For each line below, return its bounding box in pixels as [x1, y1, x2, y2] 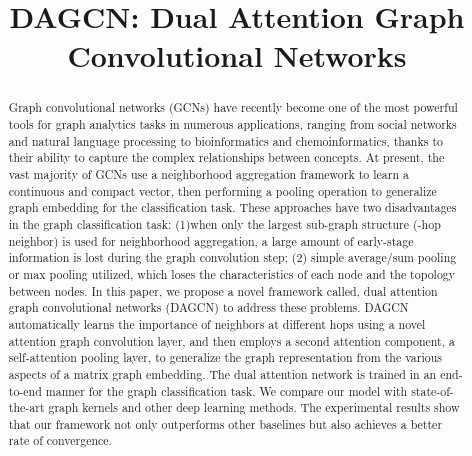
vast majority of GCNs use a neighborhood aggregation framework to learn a [8, 165, 409, 182]
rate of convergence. [8, 432, 112, 449]
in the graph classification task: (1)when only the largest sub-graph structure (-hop [8, 215, 441, 232]
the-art [8, 399, 45, 416]
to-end [8, 382, 42, 399]
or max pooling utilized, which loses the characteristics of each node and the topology [8, 265, 456, 282]
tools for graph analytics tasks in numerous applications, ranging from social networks [8, 116, 457, 133]
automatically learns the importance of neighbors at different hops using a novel [8, 315, 426, 332]
